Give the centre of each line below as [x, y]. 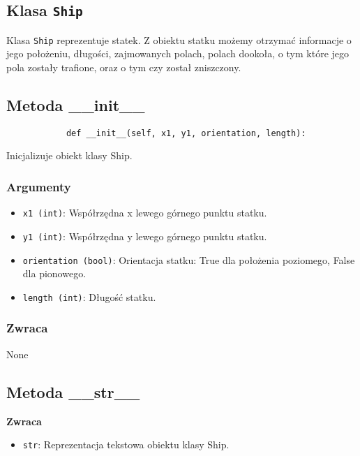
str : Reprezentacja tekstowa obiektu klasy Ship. [126, 444]
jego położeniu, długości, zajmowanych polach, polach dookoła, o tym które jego [178, 53]
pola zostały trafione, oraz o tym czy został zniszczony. [124, 67]
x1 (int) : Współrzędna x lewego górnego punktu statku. [145, 213]
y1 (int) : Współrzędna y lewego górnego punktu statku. [145, 236]
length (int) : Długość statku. [89, 296]
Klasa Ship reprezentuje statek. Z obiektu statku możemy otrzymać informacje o [179, 39]
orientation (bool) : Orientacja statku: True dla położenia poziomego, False [189, 259]
